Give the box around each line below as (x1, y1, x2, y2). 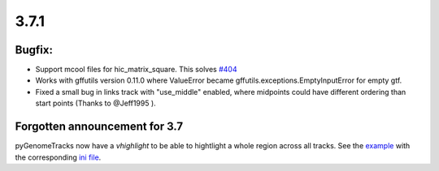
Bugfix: (15, 43, 53, 57)
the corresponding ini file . (15, 152, 102, 162)
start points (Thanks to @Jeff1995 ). (35, 98, 156, 109)
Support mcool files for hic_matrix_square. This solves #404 (35, 65, 237, 75)
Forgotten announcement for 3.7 (15, 120, 184, 134)
